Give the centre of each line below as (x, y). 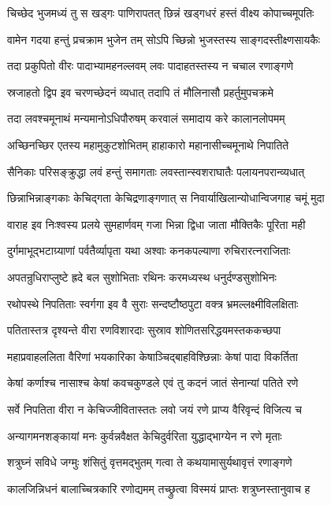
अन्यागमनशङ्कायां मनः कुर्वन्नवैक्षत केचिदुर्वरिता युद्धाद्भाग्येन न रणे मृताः (145, 435)
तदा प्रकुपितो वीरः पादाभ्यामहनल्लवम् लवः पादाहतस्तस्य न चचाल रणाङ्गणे (150, 66)
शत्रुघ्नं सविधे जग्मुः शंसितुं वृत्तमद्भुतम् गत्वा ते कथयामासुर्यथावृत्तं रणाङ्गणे (150, 462)
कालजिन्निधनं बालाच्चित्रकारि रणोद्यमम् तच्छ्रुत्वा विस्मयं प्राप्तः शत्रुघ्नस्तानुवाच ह (159, 488)
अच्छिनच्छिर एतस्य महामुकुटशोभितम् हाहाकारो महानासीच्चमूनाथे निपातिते (148, 144)
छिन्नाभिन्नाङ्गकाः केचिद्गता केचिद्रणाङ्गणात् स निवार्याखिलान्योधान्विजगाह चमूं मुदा (166, 198)
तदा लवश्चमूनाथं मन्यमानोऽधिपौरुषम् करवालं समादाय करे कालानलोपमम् (146, 118)
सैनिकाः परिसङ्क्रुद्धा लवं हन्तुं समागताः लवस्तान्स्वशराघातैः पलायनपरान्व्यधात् (156, 171)
